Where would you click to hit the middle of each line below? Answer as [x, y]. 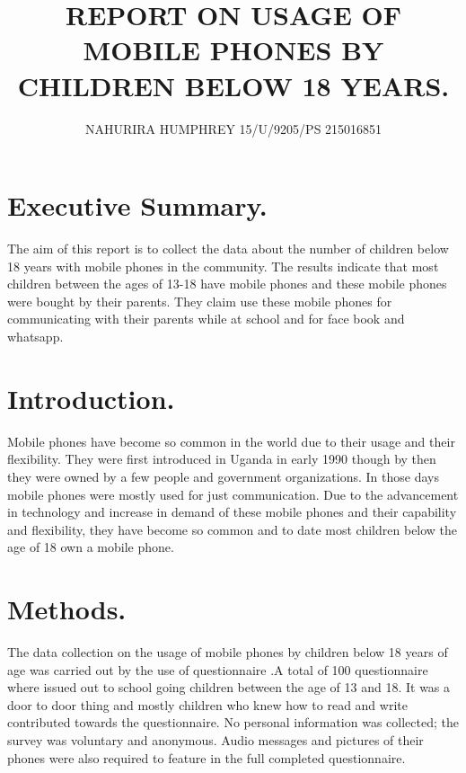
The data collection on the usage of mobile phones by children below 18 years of [228, 652]
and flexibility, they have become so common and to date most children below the [233, 529]
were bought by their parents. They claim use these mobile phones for [200, 301]
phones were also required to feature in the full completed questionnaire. [207, 757]
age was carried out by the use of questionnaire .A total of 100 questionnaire [218, 669]
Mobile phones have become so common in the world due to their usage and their [231, 441]
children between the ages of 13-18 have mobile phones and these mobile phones [227, 284]
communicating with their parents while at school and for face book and [206, 319]
